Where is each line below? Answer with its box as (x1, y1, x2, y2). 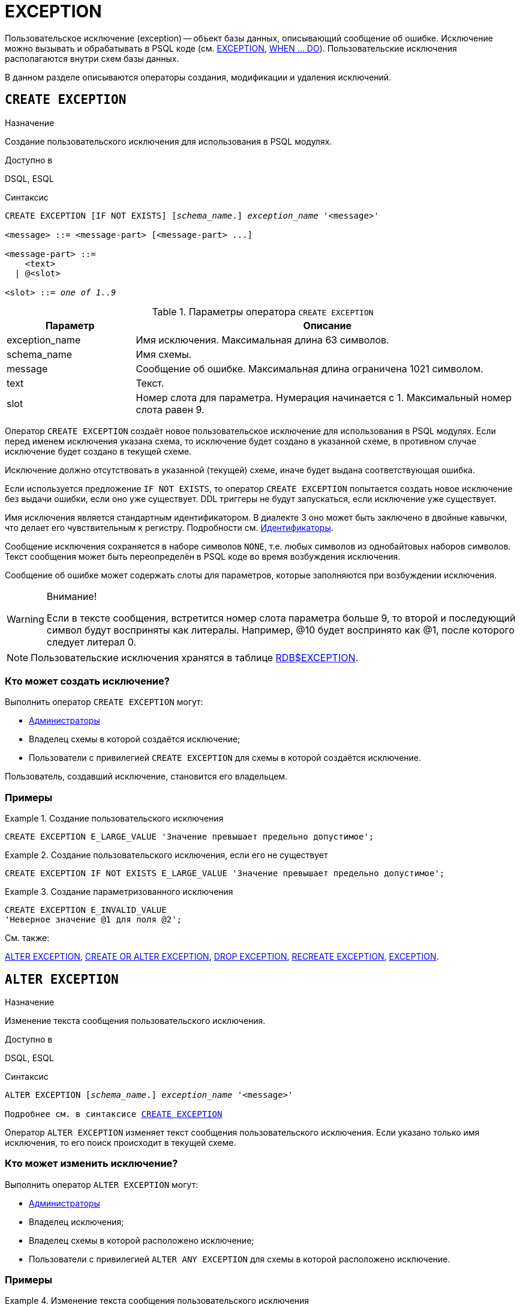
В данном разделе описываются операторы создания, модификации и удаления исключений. (5, 71, 392, 82)
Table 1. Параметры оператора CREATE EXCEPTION (152, 305, 374, 318)
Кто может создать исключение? (5, 674, 170, 687)
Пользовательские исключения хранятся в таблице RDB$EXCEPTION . (31, 651, 359, 664)
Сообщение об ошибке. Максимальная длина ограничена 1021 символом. (136, 362, 483, 375)
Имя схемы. (136, 348, 192, 360)
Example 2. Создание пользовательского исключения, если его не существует (5, 850, 328, 861)
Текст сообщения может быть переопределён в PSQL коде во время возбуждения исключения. (5, 551, 401, 562)
